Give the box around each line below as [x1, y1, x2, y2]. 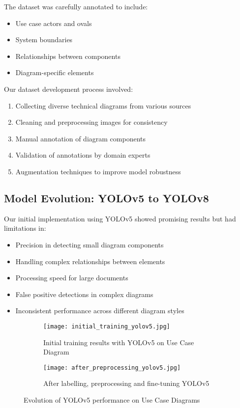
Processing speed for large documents [15, 272, 128, 283]
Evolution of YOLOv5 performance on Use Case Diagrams [24, 394, 200, 405]
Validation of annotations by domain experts [15, 150, 150, 160]
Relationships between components [15, 51, 120, 61]
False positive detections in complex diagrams [15, 289, 153, 299]
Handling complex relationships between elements [15, 256, 165, 266]
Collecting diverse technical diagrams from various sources [15, 100, 191, 110]
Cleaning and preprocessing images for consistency [15, 117, 168, 127]
